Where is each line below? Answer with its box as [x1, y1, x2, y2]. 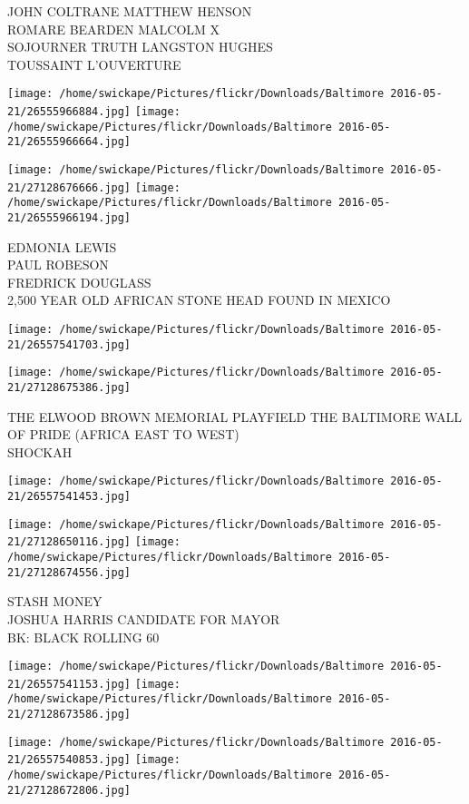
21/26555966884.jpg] [7, 105, 132, 119]
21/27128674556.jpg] [7, 565, 132, 579]
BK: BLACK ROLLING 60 [7, 627, 160, 646]
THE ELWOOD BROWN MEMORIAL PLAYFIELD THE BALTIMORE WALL [7, 407, 462, 426]
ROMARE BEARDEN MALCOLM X [7, 19, 220, 38]
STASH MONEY [7, 592, 103, 611]
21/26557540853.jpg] [7, 753, 132, 767]
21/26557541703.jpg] [7, 338, 132, 351]
